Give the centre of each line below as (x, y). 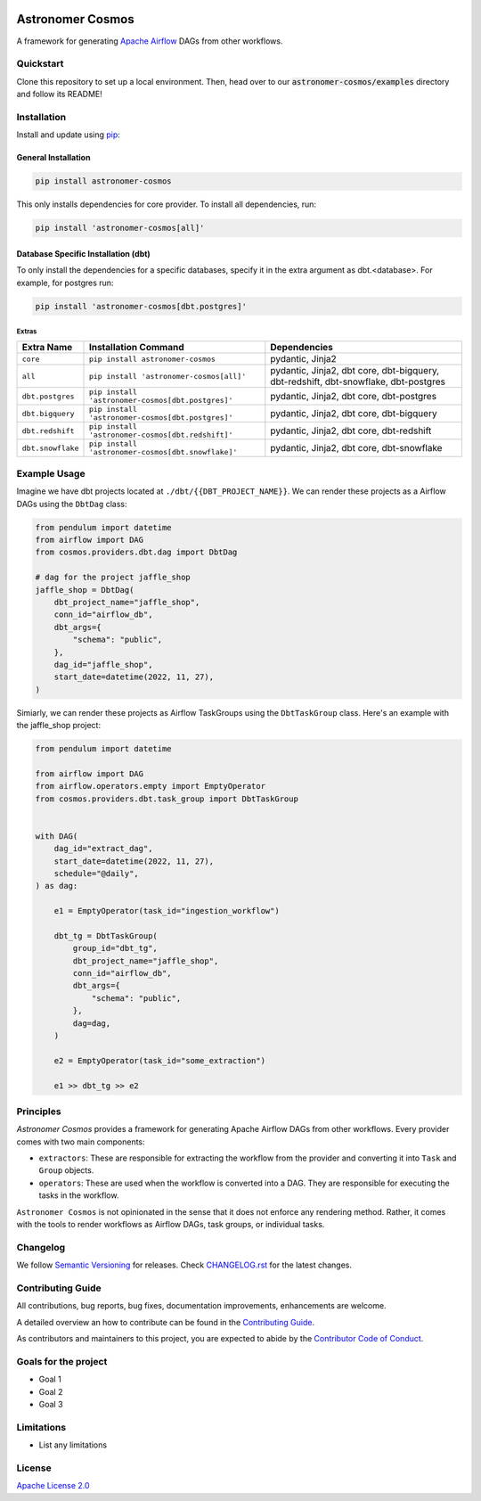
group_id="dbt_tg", (115, 948)
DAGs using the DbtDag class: (72, 504)
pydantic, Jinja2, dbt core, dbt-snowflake (356, 448)
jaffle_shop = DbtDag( (85, 590)
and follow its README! (59, 94)
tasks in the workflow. (79, 1195)
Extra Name (47, 348)
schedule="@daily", (97, 873)
